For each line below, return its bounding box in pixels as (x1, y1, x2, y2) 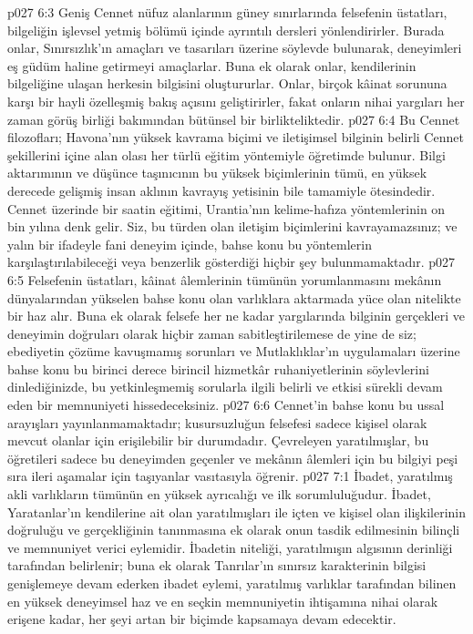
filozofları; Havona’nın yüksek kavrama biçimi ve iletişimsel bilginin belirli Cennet (7, 128, 464, 147)
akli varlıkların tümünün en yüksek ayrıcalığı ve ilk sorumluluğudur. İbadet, (7, 485, 431, 504)
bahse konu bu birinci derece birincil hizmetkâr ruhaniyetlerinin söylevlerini (7, 359, 429, 378)
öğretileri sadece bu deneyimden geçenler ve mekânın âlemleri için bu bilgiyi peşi (7, 448, 458, 467)
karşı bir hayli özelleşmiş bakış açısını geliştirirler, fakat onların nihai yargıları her (7, 91, 465, 110)
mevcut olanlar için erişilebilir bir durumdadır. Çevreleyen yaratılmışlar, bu (7, 431, 429, 450)
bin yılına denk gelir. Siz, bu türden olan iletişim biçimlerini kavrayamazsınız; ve (7, 217, 458, 236)
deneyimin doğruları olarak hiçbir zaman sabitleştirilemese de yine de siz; (7, 323, 416, 343)
